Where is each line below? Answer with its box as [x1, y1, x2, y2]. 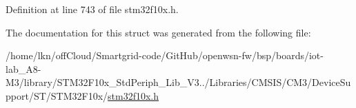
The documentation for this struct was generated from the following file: [6, 25, 311, 39]
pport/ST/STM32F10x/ [6, 88, 108, 102]
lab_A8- [6, 61, 41, 76]
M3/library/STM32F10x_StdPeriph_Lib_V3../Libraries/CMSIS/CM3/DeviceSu [6, 75, 351, 89]
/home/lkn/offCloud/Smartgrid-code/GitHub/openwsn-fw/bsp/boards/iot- [6, 48, 324, 63]
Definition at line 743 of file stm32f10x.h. [6, 2, 179, 16]
